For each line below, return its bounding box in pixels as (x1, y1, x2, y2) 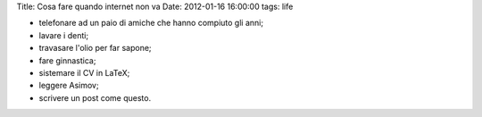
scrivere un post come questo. (38, 92, 152, 103)
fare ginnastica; (38, 54, 96, 66)
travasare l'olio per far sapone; (38, 43, 152, 54)
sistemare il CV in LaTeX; (38, 67, 130, 78)
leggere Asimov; (38, 80, 99, 91)
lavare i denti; (38, 29, 89, 40)
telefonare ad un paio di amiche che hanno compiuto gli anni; (38, 18, 263, 29)
